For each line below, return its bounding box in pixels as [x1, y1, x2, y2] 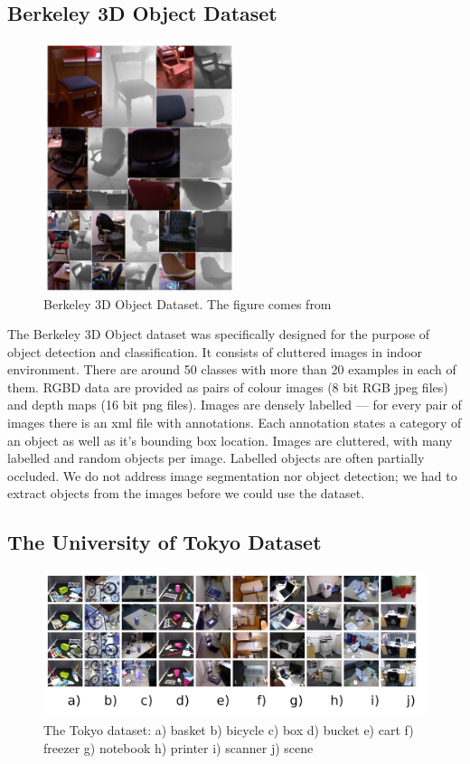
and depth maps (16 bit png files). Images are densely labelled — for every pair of [7, 395, 462, 414]
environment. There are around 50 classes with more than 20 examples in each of [7, 360, 456, 379]
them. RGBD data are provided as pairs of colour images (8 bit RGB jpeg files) [7, 377, 448, 396]
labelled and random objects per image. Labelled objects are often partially [7, 448, 425, 467]
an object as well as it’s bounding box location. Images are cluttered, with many [7, 430, 453, 449]
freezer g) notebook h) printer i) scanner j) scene [43, 738, 314, 757]
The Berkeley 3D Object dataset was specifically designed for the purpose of [7, 325, 430, 344]
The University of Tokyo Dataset [7, 528, 322, 556]
